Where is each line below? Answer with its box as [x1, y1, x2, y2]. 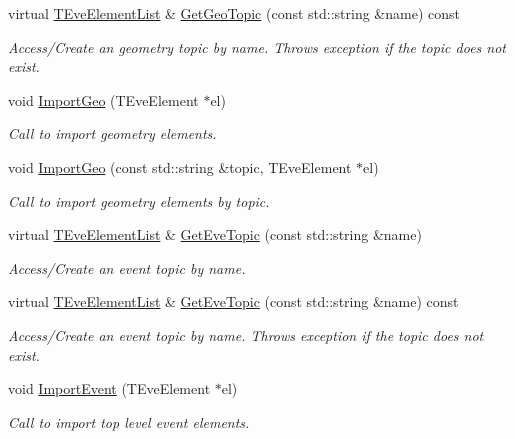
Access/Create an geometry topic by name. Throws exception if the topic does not [8, 36, 506, 57]
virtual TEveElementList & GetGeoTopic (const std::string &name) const [8, 3, 460, 23]
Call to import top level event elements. [8, 411, 250, 432]
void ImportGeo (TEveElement [8, 89, 199, 110]
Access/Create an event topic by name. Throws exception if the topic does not [8, 324, 484, 345]
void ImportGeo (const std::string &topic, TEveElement [8, 156, 352, 177]
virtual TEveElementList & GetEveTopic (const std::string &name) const [8, 291, 459, 312]
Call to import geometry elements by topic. [8, 190, 270, 211]
